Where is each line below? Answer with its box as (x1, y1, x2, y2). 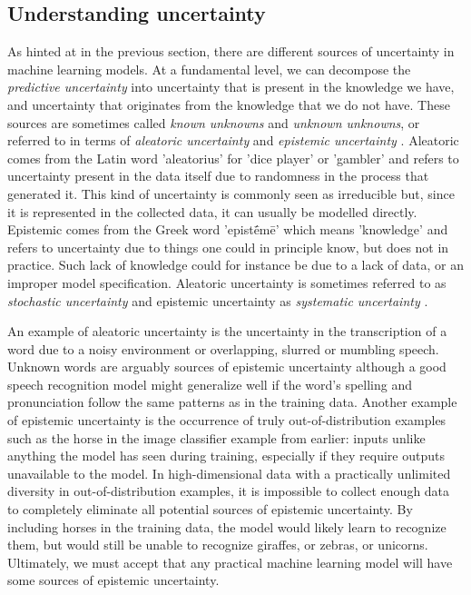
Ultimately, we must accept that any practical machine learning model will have (7, 552, 453, 571)
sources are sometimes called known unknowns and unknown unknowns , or (7, 113, 420, 132)
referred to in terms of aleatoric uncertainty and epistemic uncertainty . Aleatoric (7, 131, 459, 150)
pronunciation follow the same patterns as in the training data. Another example (7, 392, 457, 412)
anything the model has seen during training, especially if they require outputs (7, 446, 445, 465)
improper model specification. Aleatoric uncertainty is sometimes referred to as (7, 273, 446, 292)
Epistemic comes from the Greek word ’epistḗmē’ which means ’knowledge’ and (7, 220, 448, 239)
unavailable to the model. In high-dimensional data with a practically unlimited (7, 463, 451, 482)
